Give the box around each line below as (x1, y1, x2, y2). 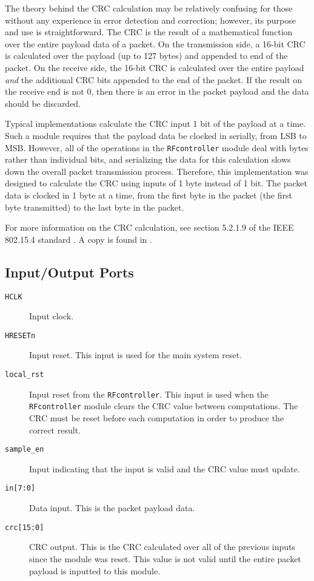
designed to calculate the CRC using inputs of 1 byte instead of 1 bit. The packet (5, 177, 308, 189)
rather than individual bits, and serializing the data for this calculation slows (5, 153, 291, 166)
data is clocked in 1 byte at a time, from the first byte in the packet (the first (5, 188, 292, 201)
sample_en (5, 445, 44, 454)
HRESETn (5, 331, 36, 340)
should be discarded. (5, 97, 81, 109)
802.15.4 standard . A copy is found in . (5, 233, 152, 245)
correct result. (29, 423, 81, 436)
